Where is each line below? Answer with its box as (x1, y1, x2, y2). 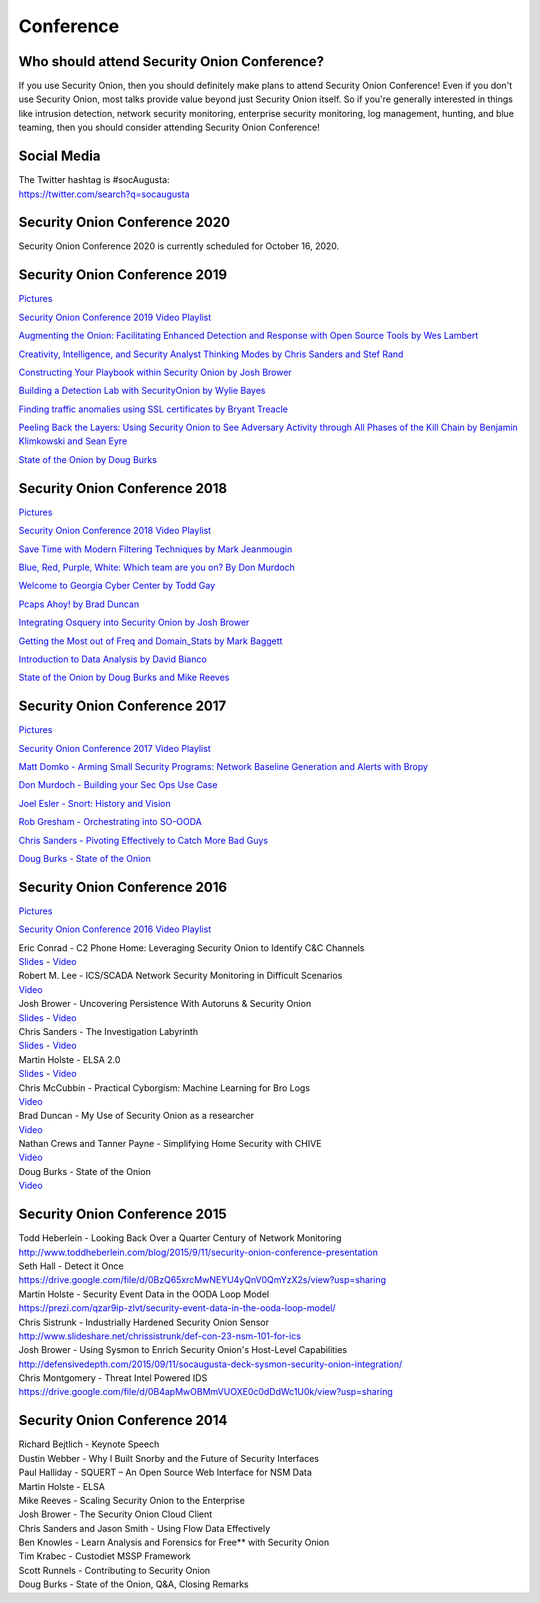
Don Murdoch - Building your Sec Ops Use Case (18, 779, 218, 791)
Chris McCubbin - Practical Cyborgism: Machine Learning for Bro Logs (18, 1081, 310, 1094)
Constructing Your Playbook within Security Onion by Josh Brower (18, 366, 292, 378)
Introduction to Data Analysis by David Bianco (18, 653, 207, 665)
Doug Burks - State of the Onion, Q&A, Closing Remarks (18, 1578, 249, 1590)
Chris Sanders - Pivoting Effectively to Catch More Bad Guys (18, 834, 269, 846)
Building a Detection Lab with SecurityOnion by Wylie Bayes (18, 385, 266, 397)
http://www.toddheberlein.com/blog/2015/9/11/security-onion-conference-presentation (18, 1246, 379, 1258)
